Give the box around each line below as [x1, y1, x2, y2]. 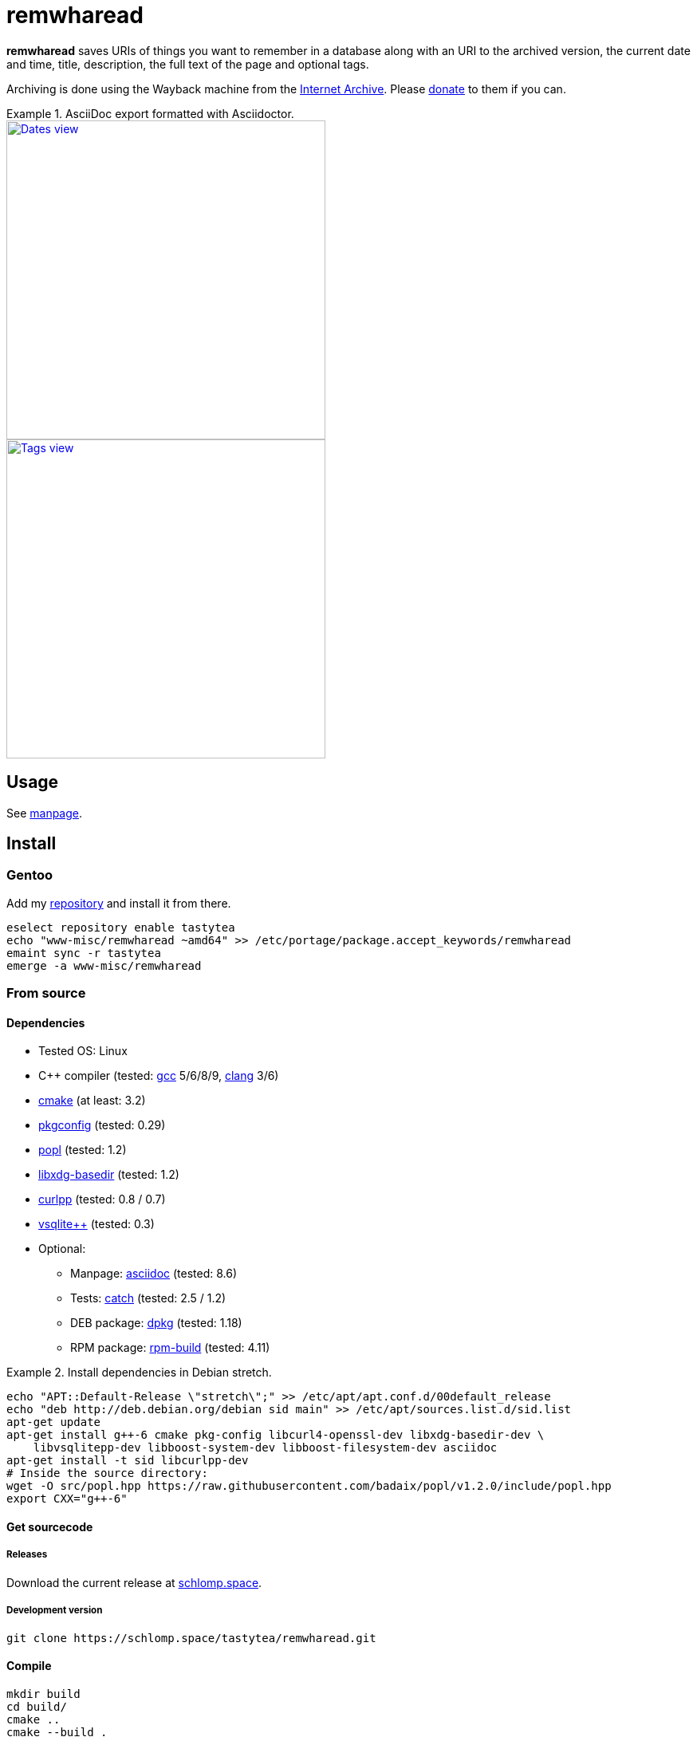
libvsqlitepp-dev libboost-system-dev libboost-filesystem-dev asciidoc [33, 1441, 498, 1455]
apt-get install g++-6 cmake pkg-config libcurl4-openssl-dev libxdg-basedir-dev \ [6, 1428, 545, 1442]
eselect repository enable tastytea [6, 920, 235, 934]
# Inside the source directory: [6, 1467, 208, 1480]
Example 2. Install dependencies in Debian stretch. [6, 1365, 272, 1380]
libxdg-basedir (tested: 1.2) [38, 1168, 179, 1182]
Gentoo [6, 867, 53, 884]
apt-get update [6, 1416, 101, 1429]
